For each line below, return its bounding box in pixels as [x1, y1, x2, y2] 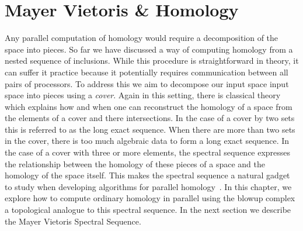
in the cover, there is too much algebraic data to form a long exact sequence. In [5, 135, 290, 147]
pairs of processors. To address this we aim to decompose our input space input [5, 77, 289, 89]
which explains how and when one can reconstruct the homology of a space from [5, 100, 292, 112]
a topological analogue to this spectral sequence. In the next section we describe [5, 204, 291, 216]
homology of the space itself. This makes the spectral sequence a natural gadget [5, 169, 290, 181]
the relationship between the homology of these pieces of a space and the [5, 157, 265, 170]
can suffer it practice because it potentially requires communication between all [5, 65, 288, 78]
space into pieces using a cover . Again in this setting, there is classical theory [5, 89, 281, 101]
